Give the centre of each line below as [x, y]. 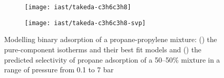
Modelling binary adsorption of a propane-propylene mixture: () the [111, 39]
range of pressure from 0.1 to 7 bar [59, 70]
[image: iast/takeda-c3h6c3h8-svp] [85, 23]
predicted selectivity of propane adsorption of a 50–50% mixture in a [112, 59]
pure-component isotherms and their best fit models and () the [103, 49]
